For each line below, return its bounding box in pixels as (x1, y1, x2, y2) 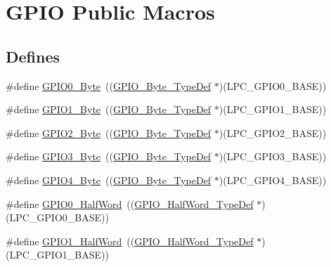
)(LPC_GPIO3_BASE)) (219, 149, 327, 164)
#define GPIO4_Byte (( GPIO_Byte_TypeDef (6, 172, 212, 187)
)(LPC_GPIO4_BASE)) (219, 172, 327, 187)
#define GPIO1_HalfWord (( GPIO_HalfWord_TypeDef (6, 233, 254, 248)
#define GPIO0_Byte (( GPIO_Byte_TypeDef (6, 78, 212, 93)
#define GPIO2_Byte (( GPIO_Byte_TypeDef (6, 125, 212, 140)
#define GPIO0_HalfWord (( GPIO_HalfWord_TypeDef (6, 196, 254, 211)
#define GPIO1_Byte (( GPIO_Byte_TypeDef (6, 102, 212, 117)
